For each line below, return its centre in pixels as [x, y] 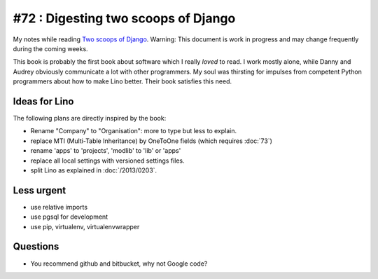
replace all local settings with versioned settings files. [107, 161]
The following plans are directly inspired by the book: [90, 118]
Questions [36, 246]
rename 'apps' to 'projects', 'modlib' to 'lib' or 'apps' [106, 151]
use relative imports [59, 207]
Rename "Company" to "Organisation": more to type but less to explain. [134, 131]
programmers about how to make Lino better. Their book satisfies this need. [122, 81]
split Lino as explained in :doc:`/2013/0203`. [94, 170]
